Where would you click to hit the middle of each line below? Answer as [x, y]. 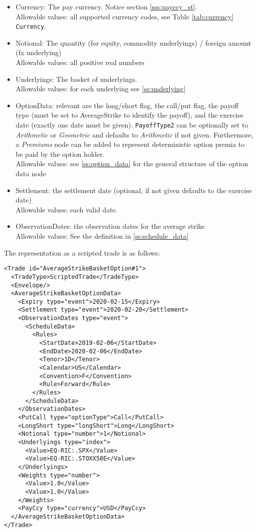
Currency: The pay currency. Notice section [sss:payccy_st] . [106, 6]
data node [31, 173]
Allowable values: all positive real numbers [80, 62]
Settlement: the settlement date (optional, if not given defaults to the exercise [134, 190]
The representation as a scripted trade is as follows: [82, 252]
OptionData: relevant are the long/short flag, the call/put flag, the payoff [127, 105]
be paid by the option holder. [60, 154]
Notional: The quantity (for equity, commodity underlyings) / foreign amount [133, 42]
